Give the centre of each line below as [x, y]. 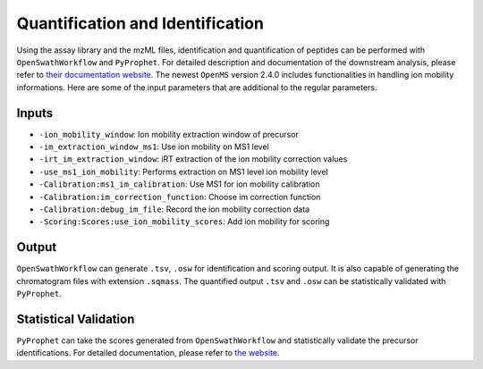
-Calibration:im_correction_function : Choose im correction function [180, 197]
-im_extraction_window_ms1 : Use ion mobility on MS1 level [154, 147]
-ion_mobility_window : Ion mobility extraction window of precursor [169, 134]
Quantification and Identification [140, 23]
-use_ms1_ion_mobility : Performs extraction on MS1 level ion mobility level [183, 172]
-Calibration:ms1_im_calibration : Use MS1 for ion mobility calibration [179, 184]
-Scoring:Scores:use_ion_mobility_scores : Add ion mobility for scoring [184, 222]
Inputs [35, 113]
